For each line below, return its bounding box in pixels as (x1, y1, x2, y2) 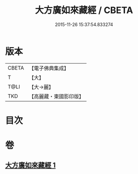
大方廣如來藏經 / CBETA (34, 5, 133, 16)
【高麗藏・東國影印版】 (28, 93, 84, 100)
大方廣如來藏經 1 (5, 161, 56, 169)
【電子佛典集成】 (28, 65, 69, 72)
